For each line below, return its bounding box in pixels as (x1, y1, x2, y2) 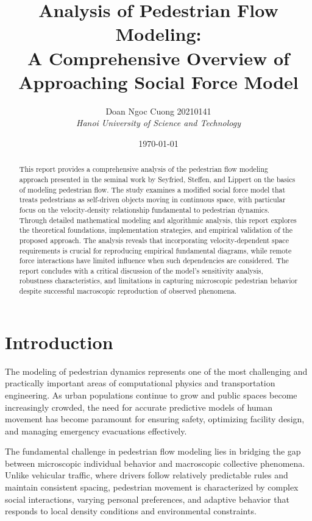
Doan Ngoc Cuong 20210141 (105, 104, 211, 117)
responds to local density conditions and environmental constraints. (5, 505, 257, 517)
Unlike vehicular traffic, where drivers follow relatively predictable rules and (5, 469, 288, 481)
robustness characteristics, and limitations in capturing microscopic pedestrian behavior (19, 275, 298, 286)
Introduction (5, 329, 113, 354)
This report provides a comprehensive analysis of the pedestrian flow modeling (19, 164, 268, 174)
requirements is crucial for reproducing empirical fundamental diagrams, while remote (19, 245, 292, 255)
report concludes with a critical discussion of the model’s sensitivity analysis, (19, 265, 263, 275)
